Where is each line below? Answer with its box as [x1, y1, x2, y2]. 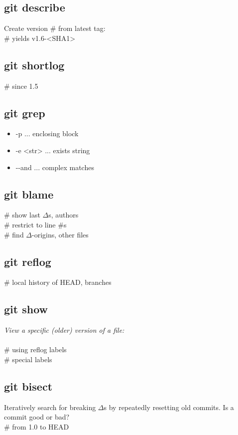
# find [4, 229, 24, 239]
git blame [4, 186, 54, 202]
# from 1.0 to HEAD [4, 421, 69, 432]
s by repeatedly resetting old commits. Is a [104, 402, 234, 412]
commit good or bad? [4, 412, 70, 422]
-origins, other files [32, 229, 89, 239]
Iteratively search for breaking [4, 402, 96, 412]
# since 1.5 [4, 80, 38, 91]
